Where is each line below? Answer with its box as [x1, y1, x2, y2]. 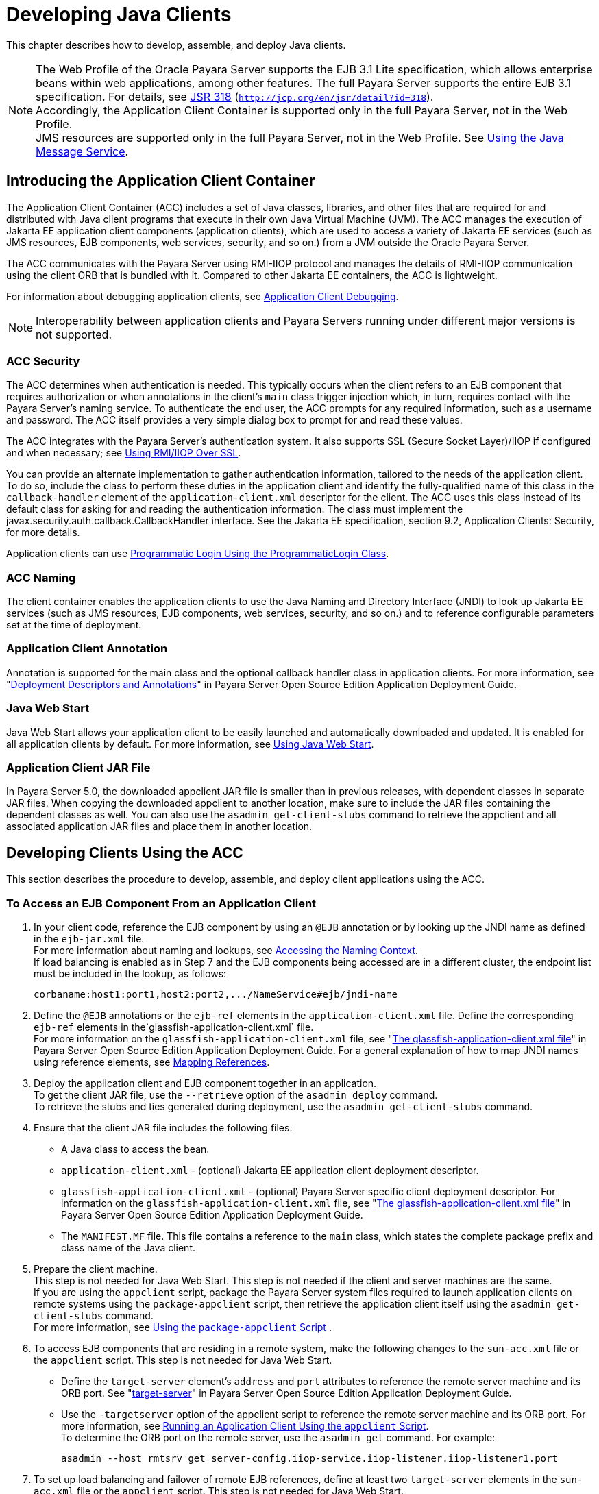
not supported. [36, 327, 112, 341]
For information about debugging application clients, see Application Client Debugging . [6, 290, 399, 302]
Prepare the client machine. [34, 1262, 158, 1275]
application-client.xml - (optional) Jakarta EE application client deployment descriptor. [61, 1164, 479, 1176]
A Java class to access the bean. [61, 1142, 210, 1155]
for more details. [6, 526, 80, 539]
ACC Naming [6, 570, 76, 585]
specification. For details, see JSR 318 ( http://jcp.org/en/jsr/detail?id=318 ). [36, 89, 434, 103]
